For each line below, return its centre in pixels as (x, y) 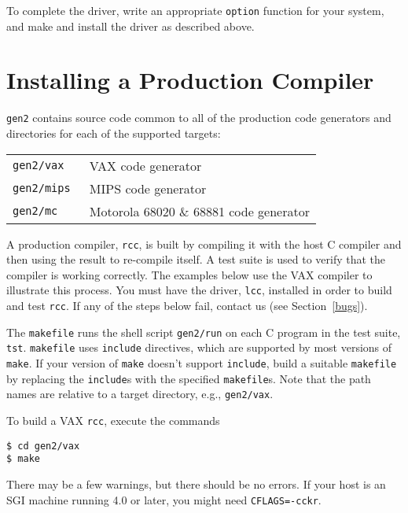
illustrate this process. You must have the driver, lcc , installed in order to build (199, 290)
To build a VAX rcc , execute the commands (113, 421)
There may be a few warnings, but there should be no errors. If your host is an (196, 484)
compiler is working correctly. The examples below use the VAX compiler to (189, 274)
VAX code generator (145, 165)
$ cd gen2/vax (43, 446)
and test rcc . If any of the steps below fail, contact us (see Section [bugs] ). (187, 306)
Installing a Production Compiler (190, 80)
